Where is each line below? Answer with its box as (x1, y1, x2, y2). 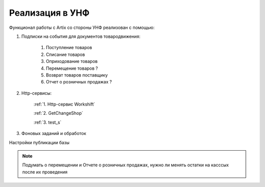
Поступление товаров (46, 45, 92, 51)
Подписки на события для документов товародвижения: (21, 33, 141, 39)
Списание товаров (46, 52, 85, 57)
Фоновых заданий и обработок (21, 131, 86, 136)
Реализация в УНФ (9, 7, 90, 18)
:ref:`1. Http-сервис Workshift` (33, 101, 95, 107)
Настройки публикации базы (9, 139, 70, 145)
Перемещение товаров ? (46, 65, 98, 71)
